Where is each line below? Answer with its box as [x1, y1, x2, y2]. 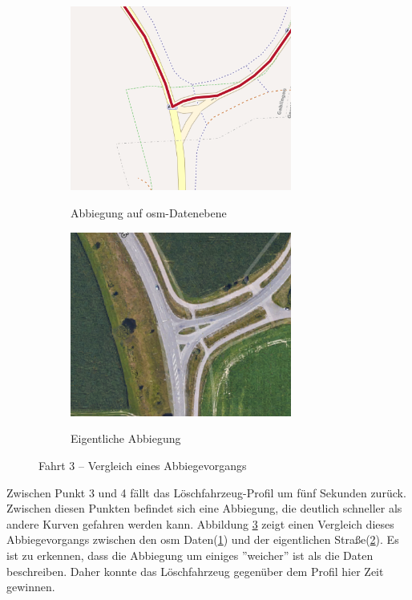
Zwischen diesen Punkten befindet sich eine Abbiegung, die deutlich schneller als [6, 500, 402, 517]
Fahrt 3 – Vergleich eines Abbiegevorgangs [38, 457, 247, 473]
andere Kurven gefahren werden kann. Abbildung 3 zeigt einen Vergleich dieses [6, 515, 394, 532]
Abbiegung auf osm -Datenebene [71, 205, 227, 221]
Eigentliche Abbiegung [71, 430, 181, 447]
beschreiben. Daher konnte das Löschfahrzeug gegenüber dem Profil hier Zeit [6, 562, 384, 579]
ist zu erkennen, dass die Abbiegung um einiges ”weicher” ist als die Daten [6, 546, 374, 563]
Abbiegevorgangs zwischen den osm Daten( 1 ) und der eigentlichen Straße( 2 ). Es [6, 531, 399, 548]
